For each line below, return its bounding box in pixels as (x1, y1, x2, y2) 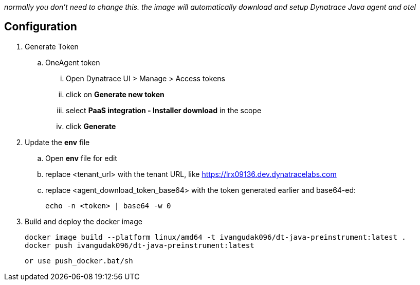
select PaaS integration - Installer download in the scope (66, 105, 262, 115)
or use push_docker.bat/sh (25, 256, 133, 265)
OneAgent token (45, 58, 100, 67)
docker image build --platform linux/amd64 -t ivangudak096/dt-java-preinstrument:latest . (25, 233, 406, 241)
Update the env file (25, 137, 90, 147)
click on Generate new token (66, 90, 165, 99)
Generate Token (25, 42, 79, 51)
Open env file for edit (45, 153, 117, 163)
